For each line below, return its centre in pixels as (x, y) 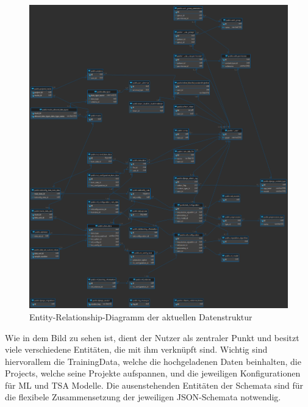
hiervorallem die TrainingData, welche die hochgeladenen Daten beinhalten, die (153, 361)
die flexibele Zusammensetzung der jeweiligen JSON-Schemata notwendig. (143, 397)
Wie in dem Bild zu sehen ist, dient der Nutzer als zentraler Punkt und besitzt (152, 337)
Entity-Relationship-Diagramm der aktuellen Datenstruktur (141, 316)
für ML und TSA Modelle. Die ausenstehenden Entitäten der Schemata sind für (154, 385)
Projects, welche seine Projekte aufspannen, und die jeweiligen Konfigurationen (153, 373)
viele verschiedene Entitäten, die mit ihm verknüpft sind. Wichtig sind (136, 349)
